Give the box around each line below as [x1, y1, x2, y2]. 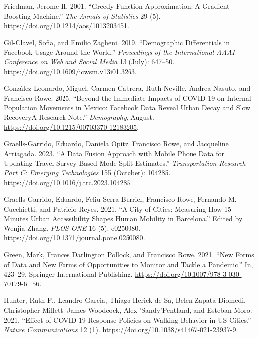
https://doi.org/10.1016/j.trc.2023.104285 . [4, 177, 132, 187]
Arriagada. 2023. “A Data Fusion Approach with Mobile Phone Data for [4, 148, 225, 158]
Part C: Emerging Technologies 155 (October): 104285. [4, 167, 171, 177]
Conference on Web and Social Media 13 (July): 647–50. [4, 56, 175, 66]
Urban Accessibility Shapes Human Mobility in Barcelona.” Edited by [30, 213, 243, 224]
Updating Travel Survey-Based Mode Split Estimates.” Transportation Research [4, 158, 246, 168]
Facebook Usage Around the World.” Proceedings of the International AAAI [4, 47, 235, 57]
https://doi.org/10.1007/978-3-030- [135, 269, 242, 279]
